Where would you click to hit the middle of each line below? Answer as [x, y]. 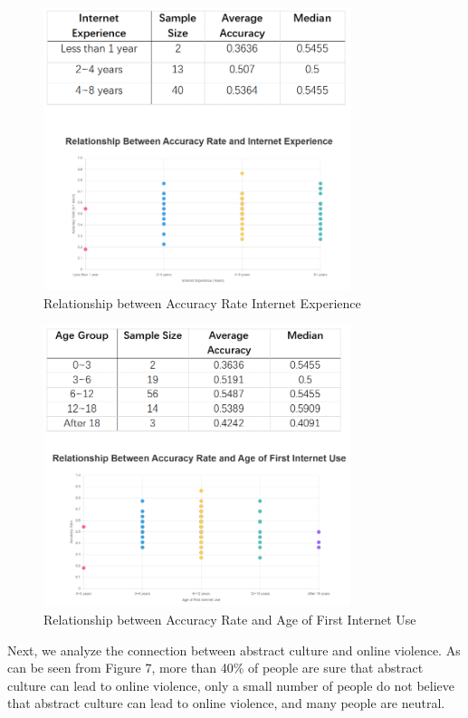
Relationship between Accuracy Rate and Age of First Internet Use [230, 619]
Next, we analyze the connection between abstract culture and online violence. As [234, 650]
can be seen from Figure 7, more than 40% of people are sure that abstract [215, 668]
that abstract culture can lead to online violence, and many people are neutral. [226, 703]
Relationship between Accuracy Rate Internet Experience [202, 303]
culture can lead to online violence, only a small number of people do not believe [231, 685]
